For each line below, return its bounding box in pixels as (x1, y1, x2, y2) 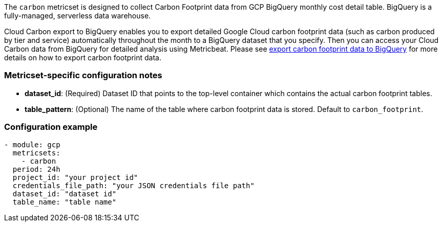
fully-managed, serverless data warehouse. (4, 11, 151, 20)
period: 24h (12, 165, 60, 173)
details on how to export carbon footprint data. (4, 53, 161, 62)
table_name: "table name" (12, 197, 117, 206)
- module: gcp (4, 140, 60, 149)
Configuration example (4, 122, 98, 132)
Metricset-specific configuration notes (4, 70, 162, 81)
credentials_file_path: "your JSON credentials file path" (12, 181, 255, 190)
